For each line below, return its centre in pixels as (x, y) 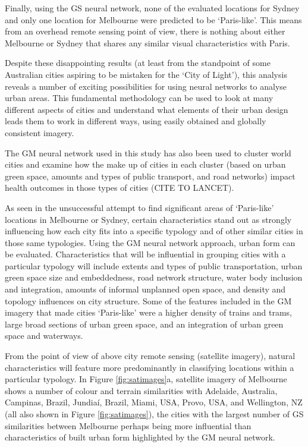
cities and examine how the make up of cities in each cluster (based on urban (145, 164)
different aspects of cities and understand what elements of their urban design (147, 109)
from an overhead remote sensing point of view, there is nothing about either (145, 31)
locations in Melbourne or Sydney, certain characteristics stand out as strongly (148, 219)
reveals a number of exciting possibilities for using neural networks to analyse (146, 86)
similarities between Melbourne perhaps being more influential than (128, 425)
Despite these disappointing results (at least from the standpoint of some (138, 63)
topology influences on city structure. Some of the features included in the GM (148, 300)
